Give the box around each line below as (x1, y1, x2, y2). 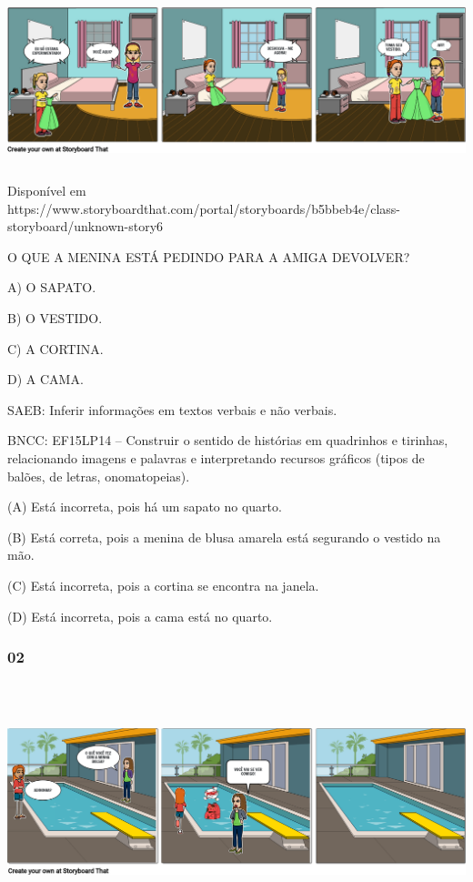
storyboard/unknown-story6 (7, 217, 164, 236)
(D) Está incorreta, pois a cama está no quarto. (7, 606, 273, 625)
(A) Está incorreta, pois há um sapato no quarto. (7, 497, 282, 516)
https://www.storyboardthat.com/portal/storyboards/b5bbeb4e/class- (7, 198, 400, 218)
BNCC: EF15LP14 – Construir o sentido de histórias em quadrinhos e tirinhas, (7, 431, 448, 450)
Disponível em (7, 181, 86, 200)
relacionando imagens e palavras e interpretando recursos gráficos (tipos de (7, 448, 425, 467)
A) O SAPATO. (7, 278, 96, 297)
